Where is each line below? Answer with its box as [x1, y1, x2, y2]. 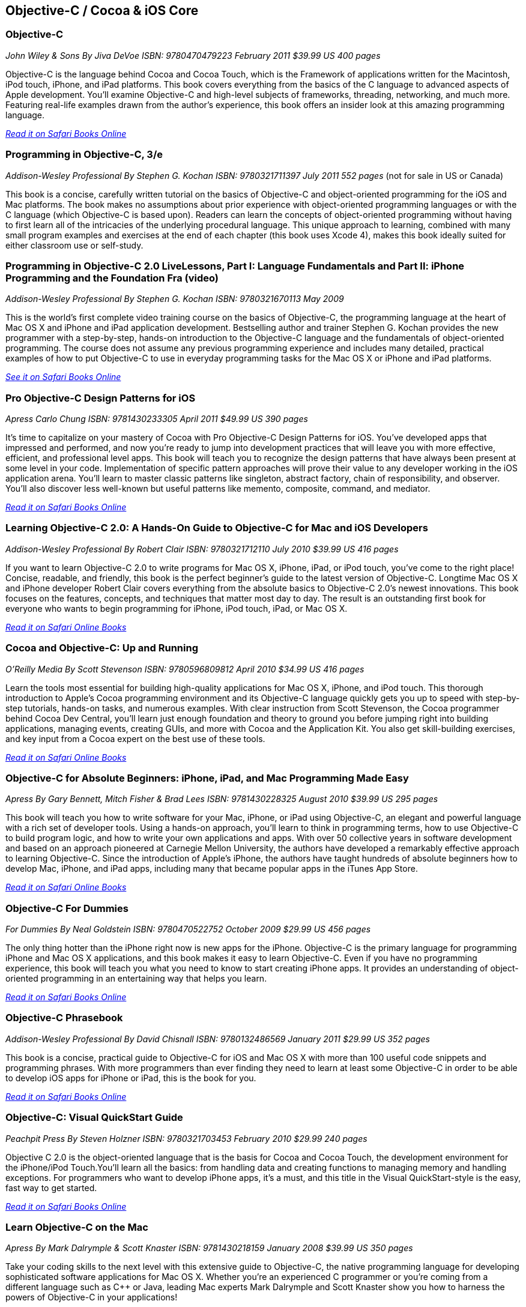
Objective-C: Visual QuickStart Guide [5, 1111, 183, 1124]
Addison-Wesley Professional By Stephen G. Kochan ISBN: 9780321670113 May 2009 [5, 294, 344, 304]
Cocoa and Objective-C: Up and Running [5, 642, 198, 654]
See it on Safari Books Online [5, 372, 121, 382]
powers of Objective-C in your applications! [5, 1292, 178, 1303]
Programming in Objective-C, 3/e [5, 148, 163, 161]
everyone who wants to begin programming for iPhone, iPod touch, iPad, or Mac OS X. [5, 603, 348, 614]
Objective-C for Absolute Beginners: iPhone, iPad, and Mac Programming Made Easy [5, 771, 409, 784]
